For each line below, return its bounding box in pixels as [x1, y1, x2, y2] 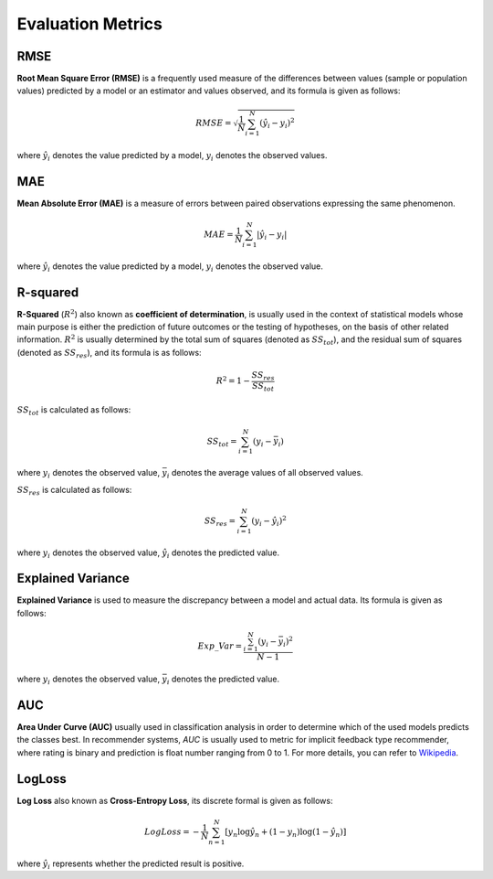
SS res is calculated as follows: [16, 484, 132, 498]
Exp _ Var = [197, 640, 243, 651]
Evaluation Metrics [16, 14, 163, 34]
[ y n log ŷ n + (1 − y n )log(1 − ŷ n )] [225, 826, 347, 839]
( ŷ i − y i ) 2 [258, 116, 296, 131]
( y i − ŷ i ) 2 [251, 514, 287, 528]
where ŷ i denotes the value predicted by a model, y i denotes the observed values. [16, 149, 328, 163]
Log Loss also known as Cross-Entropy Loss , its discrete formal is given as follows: [16, 795, 333, 806]
